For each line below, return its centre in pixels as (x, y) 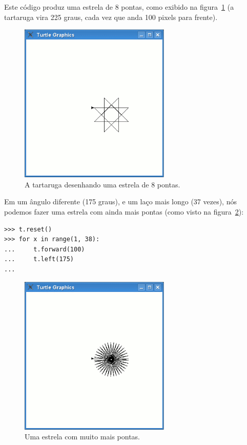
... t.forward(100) (45, 249)
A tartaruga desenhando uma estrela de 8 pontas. (102, 184)
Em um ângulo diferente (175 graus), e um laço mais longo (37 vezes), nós (120, 202)
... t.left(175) (39, 259)
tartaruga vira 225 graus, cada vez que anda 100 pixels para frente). (111, 17)
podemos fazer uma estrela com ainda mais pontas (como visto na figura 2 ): (124, 212)
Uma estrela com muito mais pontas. (83, 437)
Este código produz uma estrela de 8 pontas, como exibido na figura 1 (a (119, 7)
